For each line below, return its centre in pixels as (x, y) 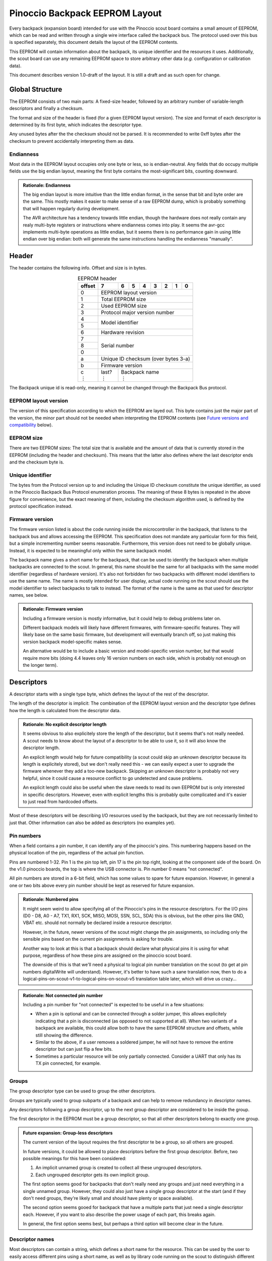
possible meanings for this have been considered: (75, 1158)
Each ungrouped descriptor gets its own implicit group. (92, 1175)
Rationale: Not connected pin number (63, 995)
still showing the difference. (64, 1035)
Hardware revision (123, 332)
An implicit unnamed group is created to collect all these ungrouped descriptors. (119, 1168)
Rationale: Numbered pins (51, 899)
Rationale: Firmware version (53, 609)
